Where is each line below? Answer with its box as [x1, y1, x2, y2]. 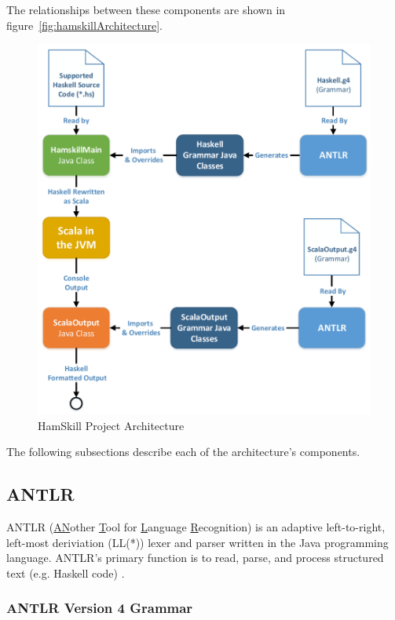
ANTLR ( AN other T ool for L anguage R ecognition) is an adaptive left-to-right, [6, 519, 386, 535]
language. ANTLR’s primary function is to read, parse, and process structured [6, 549, 384, 566]
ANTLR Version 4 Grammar [6, 598, 193, 618]
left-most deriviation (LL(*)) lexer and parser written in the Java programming [6, 534, 389, 550]
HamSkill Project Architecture [38, 417, 185, 433]
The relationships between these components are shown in [6, 2, 286, 17]
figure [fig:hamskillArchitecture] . [6, 16, 163, 33]
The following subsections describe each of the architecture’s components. [6, 443, 360, 460]
